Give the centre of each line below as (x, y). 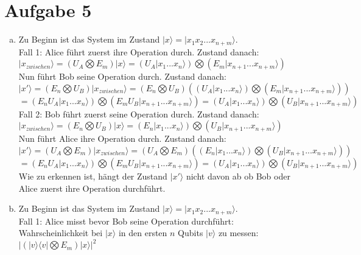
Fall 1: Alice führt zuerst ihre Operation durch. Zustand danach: (139, 51)
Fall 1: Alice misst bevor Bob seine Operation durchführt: (126, 221)
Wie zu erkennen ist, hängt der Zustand (93, 176)
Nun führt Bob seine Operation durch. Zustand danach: (122, 76)
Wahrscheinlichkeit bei (61, 233)
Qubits (191, 233)
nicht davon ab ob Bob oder (238, 176)
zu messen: (238, 233)
